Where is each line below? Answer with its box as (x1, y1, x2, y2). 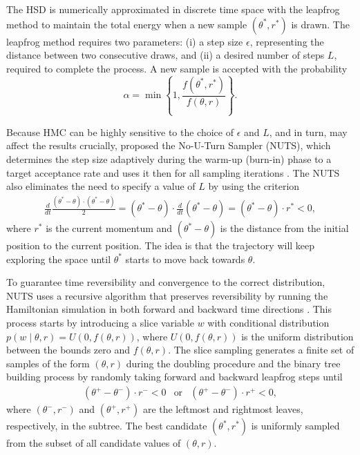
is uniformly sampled (251, 418, 340, 433)
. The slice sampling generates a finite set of (168, 342, 354, 357)
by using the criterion (208, 179, 300, 193)
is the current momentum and (46, 221, 173, 235)
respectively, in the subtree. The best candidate (6, 418, 207, 433)
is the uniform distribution (241, 329, 354, 343)
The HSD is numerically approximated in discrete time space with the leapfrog (6, 2, 340, 16)
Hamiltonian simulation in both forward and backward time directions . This (6, 302, 332, 316)
